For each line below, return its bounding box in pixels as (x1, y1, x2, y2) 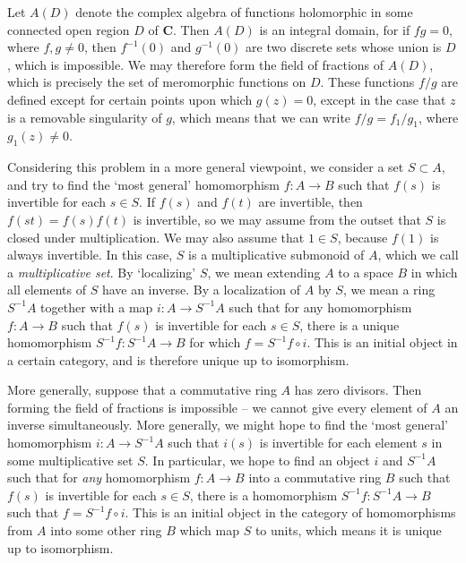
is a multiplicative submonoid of (188, 245, 365, 264)
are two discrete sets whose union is (246, 38, 442, 56)
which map (179, 521, 239, 540)
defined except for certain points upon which (7, 90, 253, 108)
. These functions (320, 73, 415, 91)
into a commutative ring (248, 468, 382, 487)
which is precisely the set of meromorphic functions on (7, 73, 306, 91)
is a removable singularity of (7, 107, 162, 126)
